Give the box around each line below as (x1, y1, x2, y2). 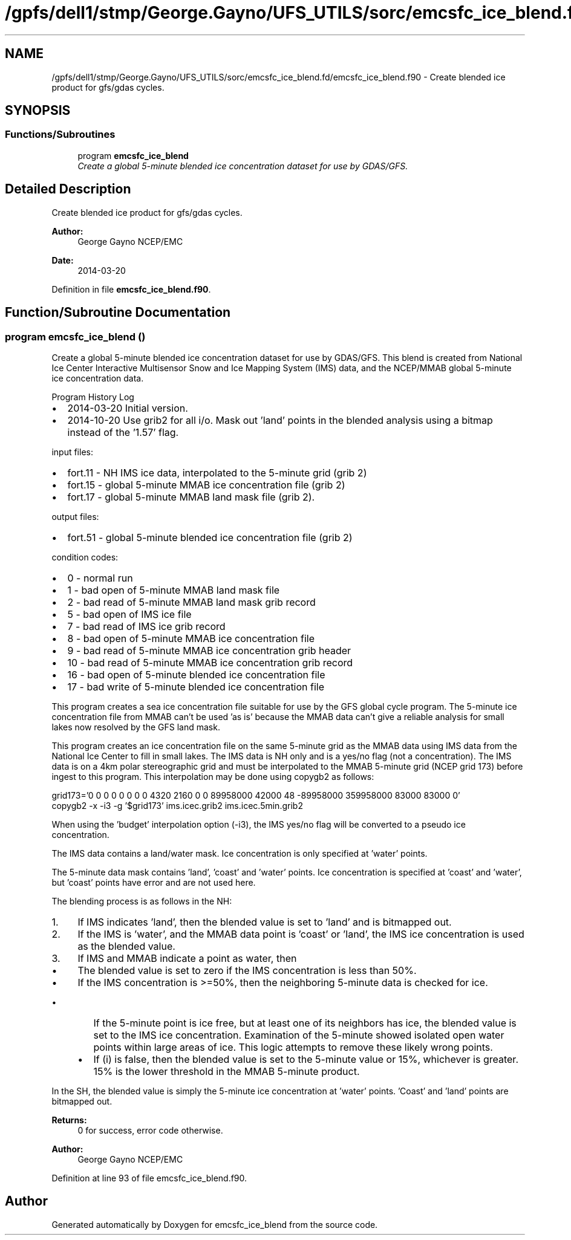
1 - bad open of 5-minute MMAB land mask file (67, 583, 280, 596)
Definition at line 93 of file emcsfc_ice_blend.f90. (51, 1172, 247, 1183)
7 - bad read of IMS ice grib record (67, 620, 226, 632)
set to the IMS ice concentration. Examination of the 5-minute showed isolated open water (93, 1028, 504, 1041)
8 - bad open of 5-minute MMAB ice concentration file (67, 632, 315, 644)
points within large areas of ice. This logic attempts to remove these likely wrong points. (93, 1040, 493, 1053)
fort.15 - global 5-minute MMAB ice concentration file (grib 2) (67, 478, 345, 491)
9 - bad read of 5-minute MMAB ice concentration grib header (67, 644, 351, 657)
